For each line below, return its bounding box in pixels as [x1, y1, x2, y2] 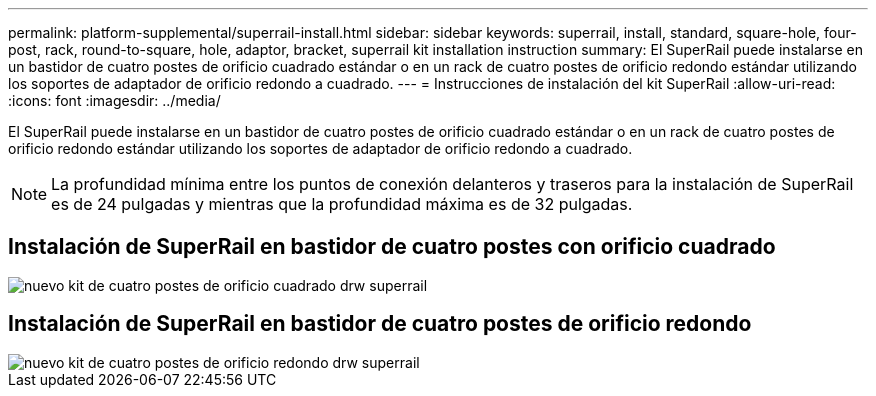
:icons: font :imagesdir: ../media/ [8, 92, 221, 109]
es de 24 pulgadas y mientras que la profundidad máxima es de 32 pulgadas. [51, 194, 633, 214]
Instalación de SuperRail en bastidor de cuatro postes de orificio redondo [8, 311, 752, 337]
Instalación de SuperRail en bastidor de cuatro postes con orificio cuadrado [8, 234, 776, 260]
